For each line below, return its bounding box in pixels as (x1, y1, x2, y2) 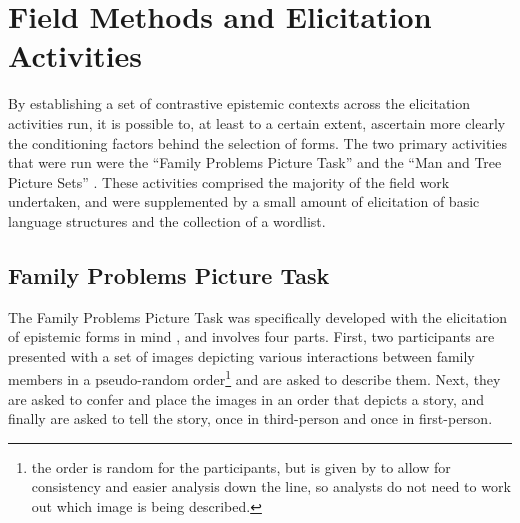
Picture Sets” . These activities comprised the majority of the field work (8, 171, 450, 192)
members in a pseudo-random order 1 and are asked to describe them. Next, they (8, 366, 501, 390)
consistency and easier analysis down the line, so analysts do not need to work (31, 476, 511, 497)
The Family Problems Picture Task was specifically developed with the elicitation (8, 306, 508, 327)
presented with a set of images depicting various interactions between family (8, 345, 475, 366)
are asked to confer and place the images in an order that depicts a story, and (8, 388, 485, 409)
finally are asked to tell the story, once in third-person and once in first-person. (8, 408, 493, 429)
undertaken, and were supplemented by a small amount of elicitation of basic (8, 191, 480, 212)
